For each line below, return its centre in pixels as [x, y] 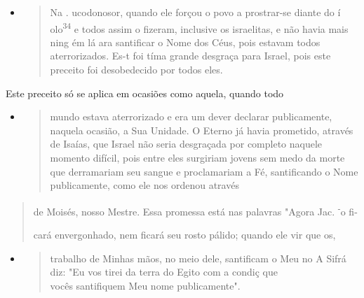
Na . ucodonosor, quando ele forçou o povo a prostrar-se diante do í [195, 12]
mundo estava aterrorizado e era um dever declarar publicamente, [191, 116]
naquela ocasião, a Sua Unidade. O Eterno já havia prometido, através [202, 130]
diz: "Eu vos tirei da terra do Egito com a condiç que [164, 272]
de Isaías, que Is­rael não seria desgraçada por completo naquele [186, 144]
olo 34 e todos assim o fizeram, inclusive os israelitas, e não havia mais [199, 27]
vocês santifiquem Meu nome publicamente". [145, 285]
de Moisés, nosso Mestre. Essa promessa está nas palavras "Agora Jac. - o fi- [195, 210]
